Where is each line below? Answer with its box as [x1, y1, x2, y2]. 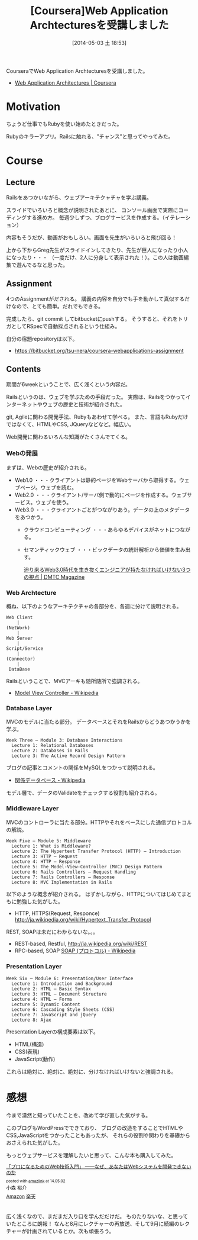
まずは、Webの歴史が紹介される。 [6, 463, 90, 471]
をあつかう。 [14, 513, 46, 520]
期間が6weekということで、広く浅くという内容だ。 [6, 381, 131, 388]
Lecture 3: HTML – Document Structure [11, 991, 108, 997]
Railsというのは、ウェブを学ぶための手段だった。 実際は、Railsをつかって [6, 393, 186, 400]
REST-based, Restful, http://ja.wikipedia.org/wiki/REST [14, 940, 148, 947]
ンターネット [6, 401, 37, 408]
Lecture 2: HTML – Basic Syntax [11, 985, 92, 992]
